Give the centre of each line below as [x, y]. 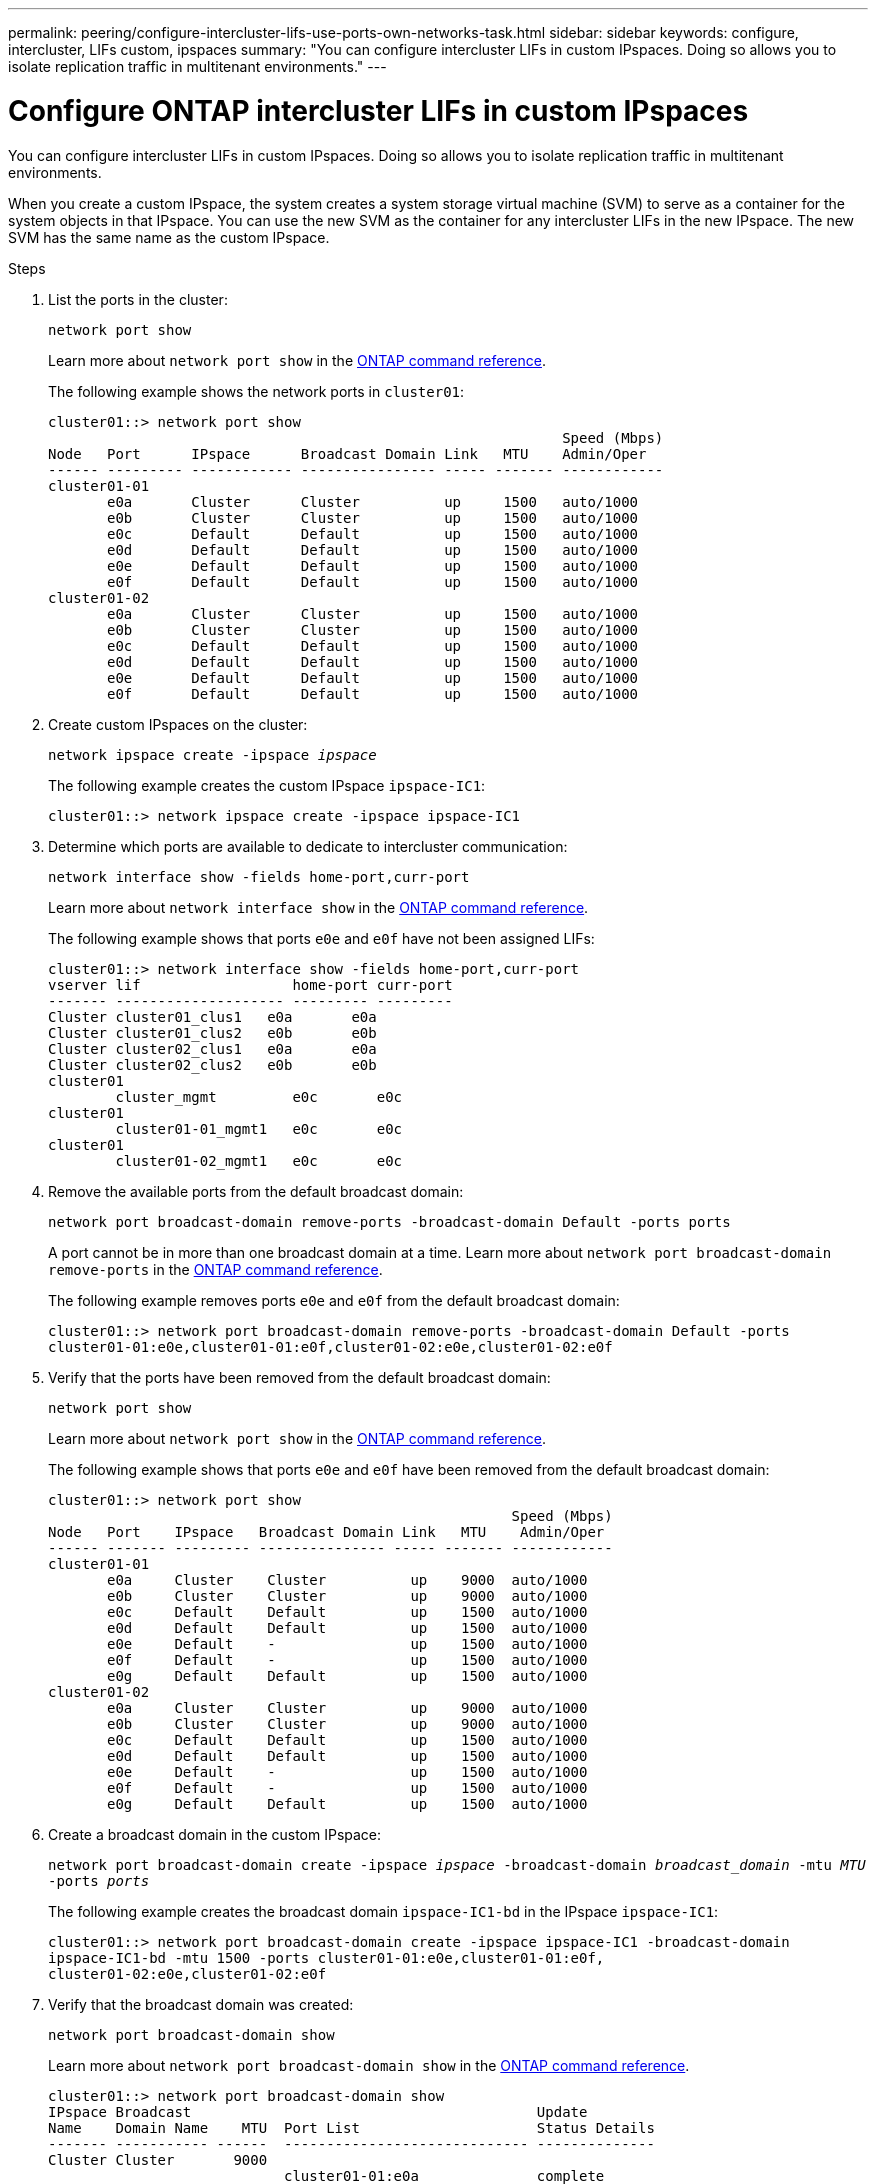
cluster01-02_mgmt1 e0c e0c [259, 1160]
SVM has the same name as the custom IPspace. [169, 237]
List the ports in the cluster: [138, 299]
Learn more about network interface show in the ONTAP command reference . [318, 907]
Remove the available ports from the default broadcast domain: [256, 1191]
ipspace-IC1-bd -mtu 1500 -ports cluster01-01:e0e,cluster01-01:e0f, [326, 1957]
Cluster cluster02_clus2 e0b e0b [212, 1064]
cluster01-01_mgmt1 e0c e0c [259, 1128]
